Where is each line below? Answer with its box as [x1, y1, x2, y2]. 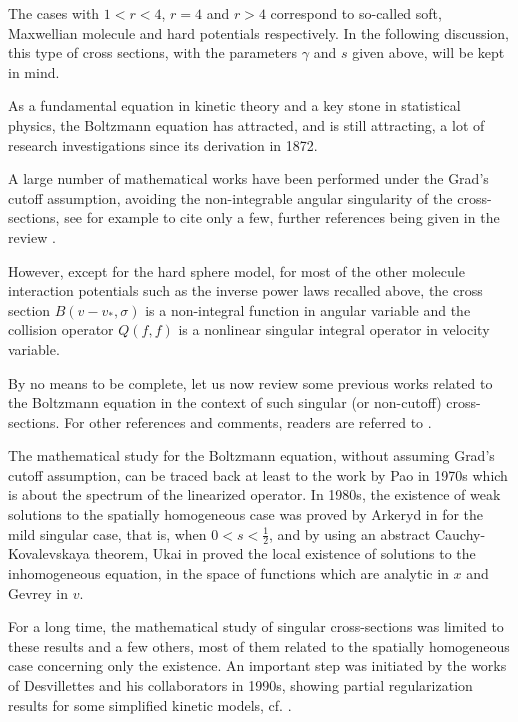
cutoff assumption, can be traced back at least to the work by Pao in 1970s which [8, 464, 508, 485]
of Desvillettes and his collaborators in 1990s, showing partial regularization [8, 675, 473, 696]
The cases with [8, 3, 100, 23]
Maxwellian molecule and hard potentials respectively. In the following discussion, [8, 22, 509, 43]
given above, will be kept [352, 42, 505, 63]
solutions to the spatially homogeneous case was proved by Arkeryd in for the [8, 504, 484, 525]
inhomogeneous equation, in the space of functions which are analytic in [8, 563, 449, 584]
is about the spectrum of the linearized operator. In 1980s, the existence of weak [8, 484, 501, 505]
